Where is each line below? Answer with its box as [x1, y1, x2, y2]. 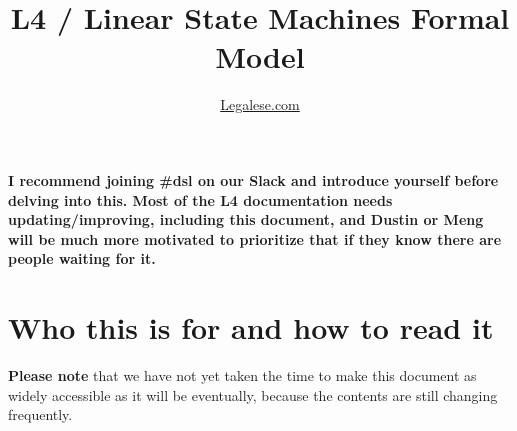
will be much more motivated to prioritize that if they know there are [8, 228, 502, 249]
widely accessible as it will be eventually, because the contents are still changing [8, 384, 498, 405]
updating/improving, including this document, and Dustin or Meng [8, 209, 484, 230]
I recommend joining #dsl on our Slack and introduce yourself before [8, 169, 499, 190]
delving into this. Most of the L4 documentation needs [8, 189, 393, 210]
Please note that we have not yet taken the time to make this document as [8, 365, 477, 385]
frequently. [8, 404, 73, 425]
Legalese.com [220, 94, 300, 115]
